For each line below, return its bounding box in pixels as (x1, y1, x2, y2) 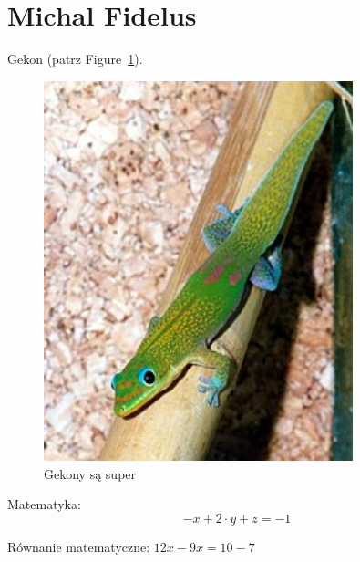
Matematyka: (7, 494, 81, 514)
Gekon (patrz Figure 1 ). (7, 49, 143, 68)
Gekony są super (44, 463, 137, 483)
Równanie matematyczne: (7, 536, 150, 556)
